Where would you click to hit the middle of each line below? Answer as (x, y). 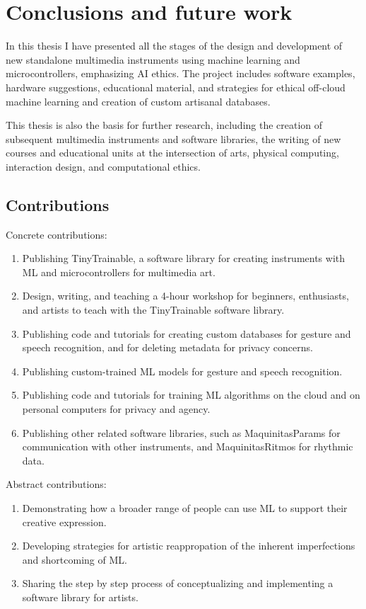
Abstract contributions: (56, 484)
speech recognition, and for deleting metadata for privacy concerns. (167, 347)
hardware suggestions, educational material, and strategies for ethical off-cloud (176, 87)
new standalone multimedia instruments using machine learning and (153, 59)
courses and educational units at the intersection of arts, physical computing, (172, 153)
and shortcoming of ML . (75, 559)
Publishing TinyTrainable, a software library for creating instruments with (184, 258)
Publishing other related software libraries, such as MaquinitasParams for (181, 432)
